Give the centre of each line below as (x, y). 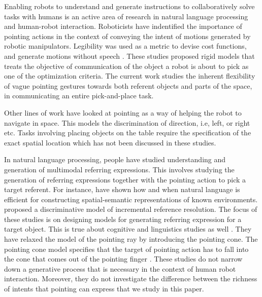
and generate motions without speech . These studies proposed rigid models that (129, 55)
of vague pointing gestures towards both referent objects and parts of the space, (128, 85)
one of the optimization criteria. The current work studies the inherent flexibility (130, 76)
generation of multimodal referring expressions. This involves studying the (119, 169)
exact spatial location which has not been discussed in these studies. (110, 142)
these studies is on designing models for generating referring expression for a (123, 219)
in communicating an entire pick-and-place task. (79, 96)
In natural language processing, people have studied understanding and (115, 159)
